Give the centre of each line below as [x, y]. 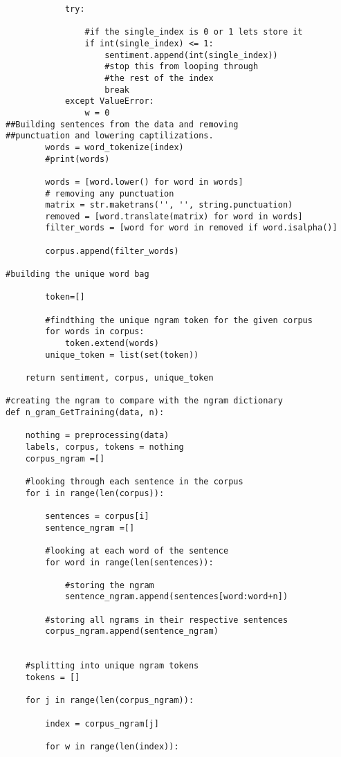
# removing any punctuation [110, 193]
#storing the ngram [109, 585]
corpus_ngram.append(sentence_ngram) [132, 631]
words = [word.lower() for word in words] [144, 182]
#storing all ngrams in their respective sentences [167, 620]
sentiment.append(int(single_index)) [191, 55]
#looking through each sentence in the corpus [134, 481]
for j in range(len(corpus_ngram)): [110, 701]
